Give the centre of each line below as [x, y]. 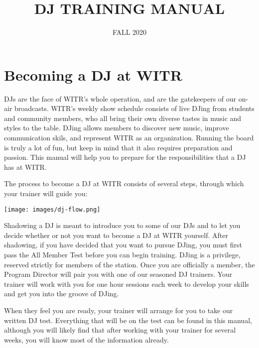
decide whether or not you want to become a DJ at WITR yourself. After [116, 235]
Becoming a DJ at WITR [93, 74]
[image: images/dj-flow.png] [52, 209]
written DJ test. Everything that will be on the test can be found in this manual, [128, 320]
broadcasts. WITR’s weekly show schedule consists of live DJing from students [134, 108]
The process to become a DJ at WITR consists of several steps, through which [124, 183]
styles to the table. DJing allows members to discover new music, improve [117, 128]
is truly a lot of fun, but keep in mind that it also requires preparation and [118, 147]
